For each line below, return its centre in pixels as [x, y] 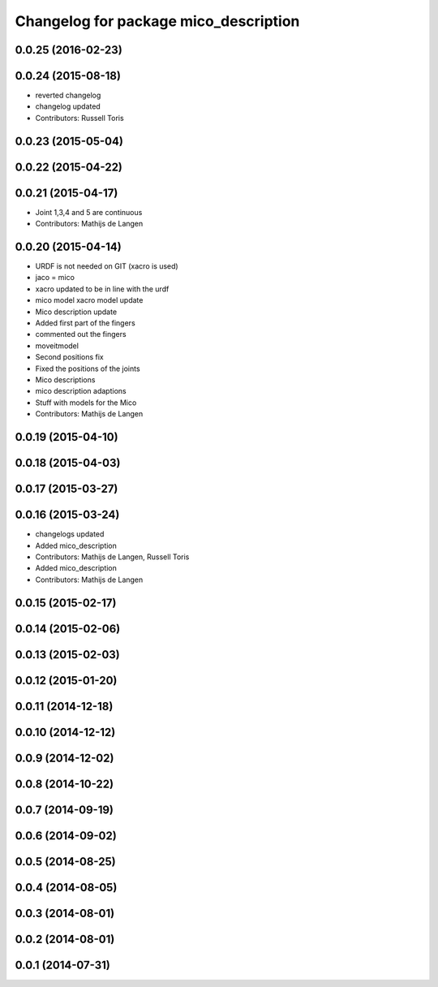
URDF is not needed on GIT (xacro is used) [107, 266]
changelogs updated [70, 534]
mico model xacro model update [89, 300]
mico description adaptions [81, 391]
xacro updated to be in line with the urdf [102, 289]
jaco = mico [55, 278]
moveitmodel [57, 346]
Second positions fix [70, 357]
